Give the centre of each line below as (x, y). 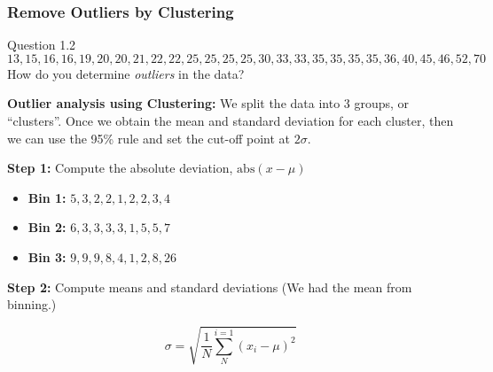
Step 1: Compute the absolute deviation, (120, 168)
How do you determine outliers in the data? (126, 73)
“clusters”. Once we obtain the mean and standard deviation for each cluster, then (231, 120)
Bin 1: (47, 197)
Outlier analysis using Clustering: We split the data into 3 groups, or (208, 103)
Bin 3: (47, 256)
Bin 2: (47, 227)
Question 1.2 (42, 45)
